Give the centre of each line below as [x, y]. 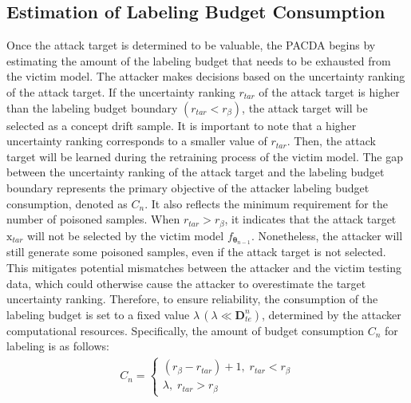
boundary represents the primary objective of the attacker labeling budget [188, 187]
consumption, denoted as [67, 203]
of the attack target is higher [329, 91]
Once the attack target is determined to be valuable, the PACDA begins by [191, 45]
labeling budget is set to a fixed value [98, 314]
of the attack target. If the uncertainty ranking [121, 91]
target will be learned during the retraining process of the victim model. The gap [205, 156]
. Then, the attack [331, 141]
